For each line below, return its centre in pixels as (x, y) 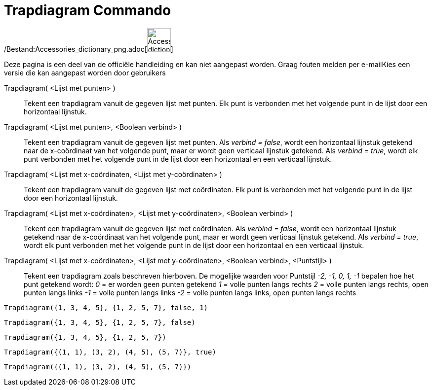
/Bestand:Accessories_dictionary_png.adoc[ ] (89, 49)
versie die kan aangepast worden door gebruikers (85, 72)
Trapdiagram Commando (88, 10)
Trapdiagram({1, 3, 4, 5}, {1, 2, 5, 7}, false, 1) (106, 307)
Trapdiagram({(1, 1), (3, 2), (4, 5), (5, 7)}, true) (110, 352)
